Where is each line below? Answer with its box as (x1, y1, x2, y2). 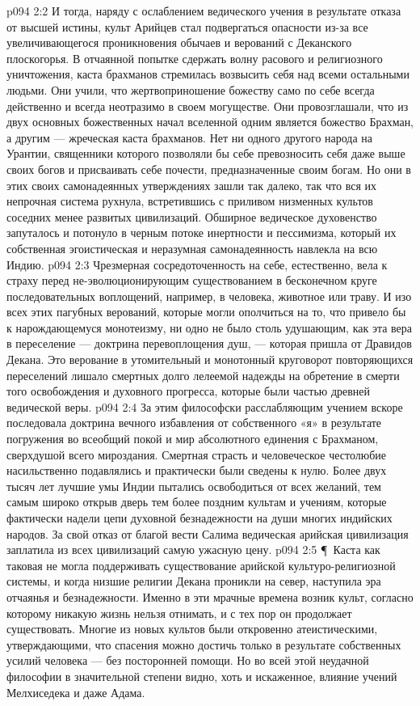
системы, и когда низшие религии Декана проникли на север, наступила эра (6, 573, 381, 590)
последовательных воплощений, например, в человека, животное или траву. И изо (6, 287, 412, 304)
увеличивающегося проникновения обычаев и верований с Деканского (6, 34, 352, 51)
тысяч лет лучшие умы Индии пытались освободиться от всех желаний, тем (6, 477, 381, 494)
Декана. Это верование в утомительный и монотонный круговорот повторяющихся (6, 351, 414, 368)
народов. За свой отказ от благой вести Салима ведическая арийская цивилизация (6, 525, 409, 542)
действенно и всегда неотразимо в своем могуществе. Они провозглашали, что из (6, 97, 409, 114)
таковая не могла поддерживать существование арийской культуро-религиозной (6, 556, 396, 573)
